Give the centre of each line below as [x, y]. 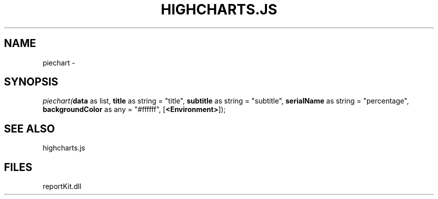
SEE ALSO [29, 128]
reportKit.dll [62, 186]
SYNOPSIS [31, 82]
